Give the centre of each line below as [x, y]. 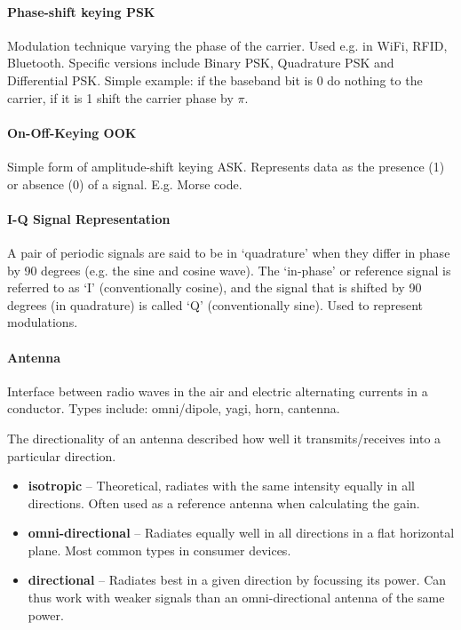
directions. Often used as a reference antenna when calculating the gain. [224, 502]
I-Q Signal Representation [89, 218]
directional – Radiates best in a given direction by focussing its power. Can [237, 580]
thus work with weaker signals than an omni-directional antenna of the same [236, 598]
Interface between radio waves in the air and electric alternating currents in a [218, 391]
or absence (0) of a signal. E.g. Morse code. [125, 183]
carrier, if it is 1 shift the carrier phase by [120, 97]
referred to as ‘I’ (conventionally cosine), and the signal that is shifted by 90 [215, 287]
